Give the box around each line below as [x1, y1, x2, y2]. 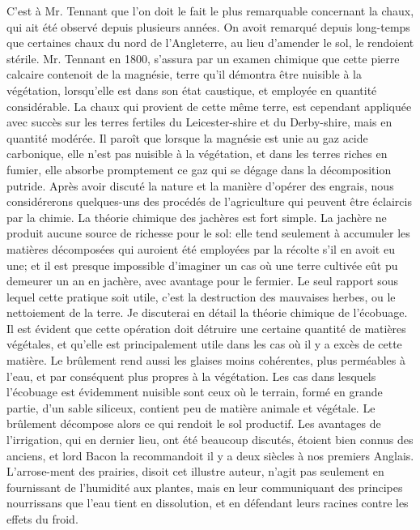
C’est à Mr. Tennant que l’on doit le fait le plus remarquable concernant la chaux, [6, 2, 414, 19]
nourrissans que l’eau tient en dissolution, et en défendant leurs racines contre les [6, 494, 409, 511]
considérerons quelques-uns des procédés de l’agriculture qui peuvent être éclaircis [6, 193, 412, 210]
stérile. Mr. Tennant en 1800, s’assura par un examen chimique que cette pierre [6, 49, 400, 66]
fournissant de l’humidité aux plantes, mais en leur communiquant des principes [6, 478, 403, 495]
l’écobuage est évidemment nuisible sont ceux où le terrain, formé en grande [6, 383, 383, 400]
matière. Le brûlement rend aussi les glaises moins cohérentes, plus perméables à [6, 352, 405, 369]
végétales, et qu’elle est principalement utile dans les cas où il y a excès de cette [6, 336, 402, 353]
